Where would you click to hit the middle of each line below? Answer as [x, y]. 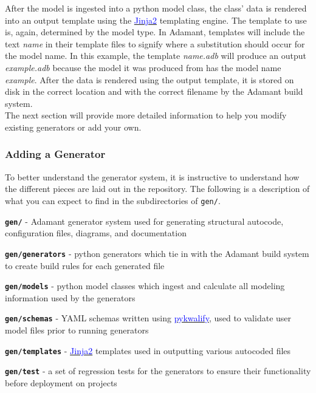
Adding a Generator [55, 154]
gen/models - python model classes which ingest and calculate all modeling [145, 286]
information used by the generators [70, 297]
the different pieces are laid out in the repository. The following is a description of [157, 189]
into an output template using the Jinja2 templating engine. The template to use [156, 20]
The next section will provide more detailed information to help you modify [146, 115]
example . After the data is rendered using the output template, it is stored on [149, 79]
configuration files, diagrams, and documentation [96, 233]
